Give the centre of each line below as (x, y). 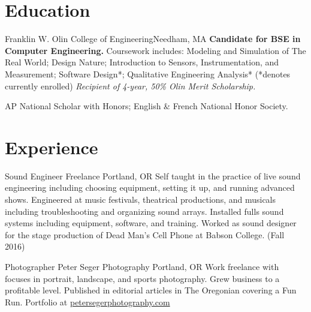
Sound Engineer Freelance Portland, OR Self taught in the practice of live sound (153, 175)
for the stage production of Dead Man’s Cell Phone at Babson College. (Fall (145, 234)
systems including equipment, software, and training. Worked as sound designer (151, 223)
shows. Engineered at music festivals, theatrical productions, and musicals (141, 199)
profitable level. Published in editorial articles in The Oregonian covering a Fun (151, 290)
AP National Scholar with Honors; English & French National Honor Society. (147, 106)
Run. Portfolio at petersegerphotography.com (87, 301)
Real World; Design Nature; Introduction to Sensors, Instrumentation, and (142, 62)
